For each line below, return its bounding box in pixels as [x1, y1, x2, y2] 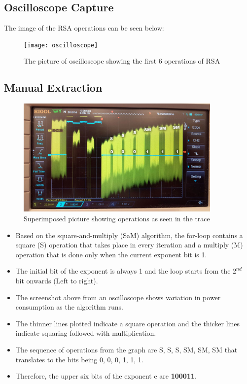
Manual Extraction [4, 80, 103, 95]
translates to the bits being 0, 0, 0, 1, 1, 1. [15, 354, 143, 364]
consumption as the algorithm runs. [15, 302, 123, 312]
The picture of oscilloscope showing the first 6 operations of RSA [24, 56, 220, 66]
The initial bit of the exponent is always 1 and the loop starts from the [15, 266, 231, 276]
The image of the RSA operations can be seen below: [4, 23, 164, 33]
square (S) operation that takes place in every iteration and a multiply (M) [15, 240, 243, 250]
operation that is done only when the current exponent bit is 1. [15, 249, 207, 259]
